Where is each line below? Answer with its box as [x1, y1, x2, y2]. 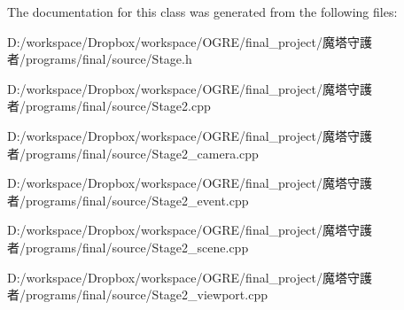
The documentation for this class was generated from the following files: [7, 3, 398, 20]
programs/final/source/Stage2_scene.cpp [25, 237, 249, 256]
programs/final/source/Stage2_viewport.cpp [25, 285, 268, 304]
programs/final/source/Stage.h [25, 50, 192, 68]
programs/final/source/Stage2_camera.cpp [25, 143, 259, 162]
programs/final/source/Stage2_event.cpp [25, 190, 249, 209]
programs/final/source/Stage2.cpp [25, 97, 211, 115]
